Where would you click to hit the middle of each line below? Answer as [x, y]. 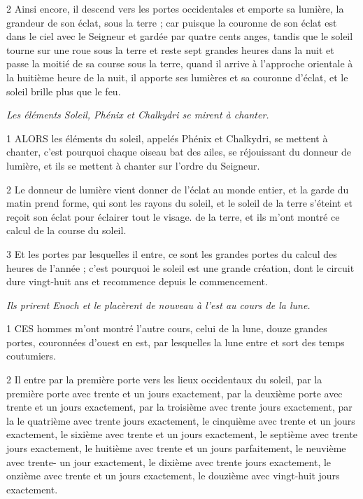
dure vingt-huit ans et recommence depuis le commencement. [137, 281]
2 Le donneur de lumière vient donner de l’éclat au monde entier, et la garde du [178, 189]
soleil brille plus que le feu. [64, 91]
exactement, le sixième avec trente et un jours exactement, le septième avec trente [182, 434]
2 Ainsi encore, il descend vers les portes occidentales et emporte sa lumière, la [175, 8]
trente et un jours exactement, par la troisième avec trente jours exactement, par [179, 407]
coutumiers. [31, 356]
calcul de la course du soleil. [66, 230]
